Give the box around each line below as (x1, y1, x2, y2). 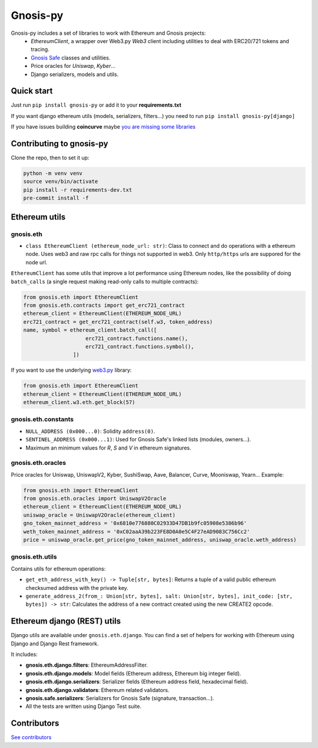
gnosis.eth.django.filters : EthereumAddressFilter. (25, 661, 148, 669)
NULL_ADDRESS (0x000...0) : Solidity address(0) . (25, 428, 155, 435)
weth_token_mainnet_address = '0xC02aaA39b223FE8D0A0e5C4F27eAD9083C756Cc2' (23, 528, 250, 535)
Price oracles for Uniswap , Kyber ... (31, 63, 116, 70)
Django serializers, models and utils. (31, 71, 119, 78)
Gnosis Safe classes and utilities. (31, 54, 111, 61)
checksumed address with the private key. (25, 584, 129, 591)
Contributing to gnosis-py (11, 139, 108, 149)
